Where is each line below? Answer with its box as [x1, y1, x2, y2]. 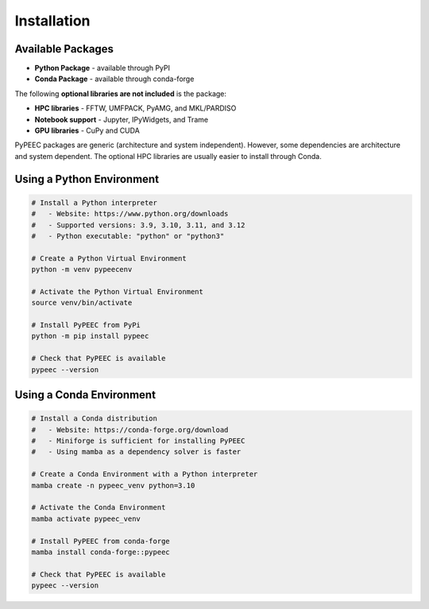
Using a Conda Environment [14, 388, 157, 401]
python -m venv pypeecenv [31, 265, 133, 274]
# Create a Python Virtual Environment [31, 254, 187, 262]
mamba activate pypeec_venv [31, 514, 141, 523]
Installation [14, 12, 91, 29]
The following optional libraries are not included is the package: [14, 88, 226, 99]
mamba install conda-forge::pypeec [31, 547, 170, 557]
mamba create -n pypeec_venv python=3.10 [31, 481, 195, 490]
